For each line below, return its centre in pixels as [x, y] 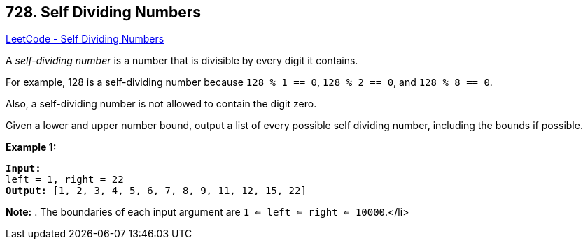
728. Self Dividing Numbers [103, 12]
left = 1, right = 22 [65, 180]
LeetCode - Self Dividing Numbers [85, 39]
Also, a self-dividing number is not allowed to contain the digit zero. [161, 104]
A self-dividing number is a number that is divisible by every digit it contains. [182, 61]
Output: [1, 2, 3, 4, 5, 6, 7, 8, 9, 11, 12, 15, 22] [156, 191]
